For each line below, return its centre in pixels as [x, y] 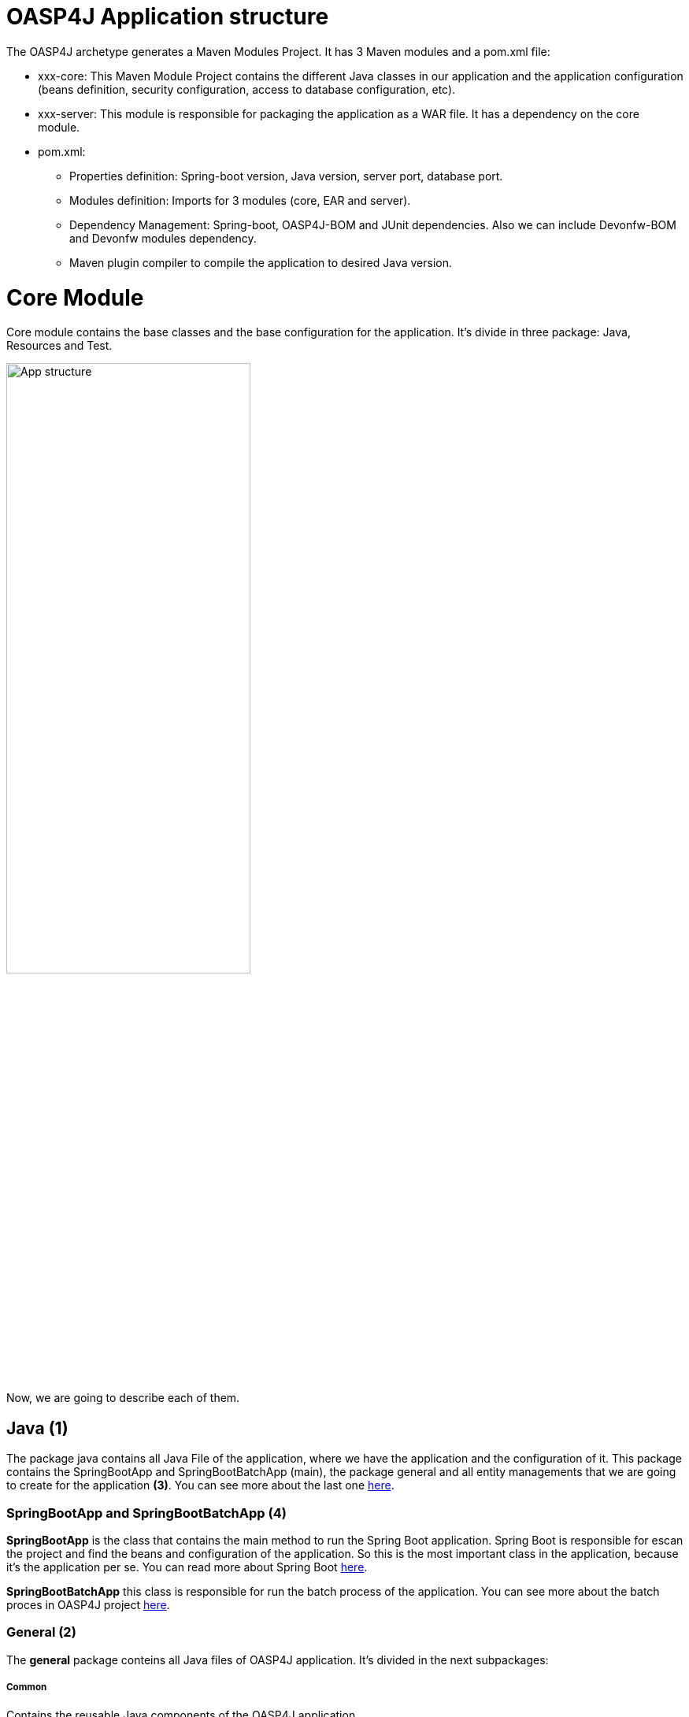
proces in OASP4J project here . [88, 1605]
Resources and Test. [59, 346]
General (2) [41, 1632]
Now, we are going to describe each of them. [123, 1398]
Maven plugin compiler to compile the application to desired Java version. [261, 262]
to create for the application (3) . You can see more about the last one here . [200, 1485]
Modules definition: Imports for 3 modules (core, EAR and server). [240, 200]
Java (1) [37, 1428]
